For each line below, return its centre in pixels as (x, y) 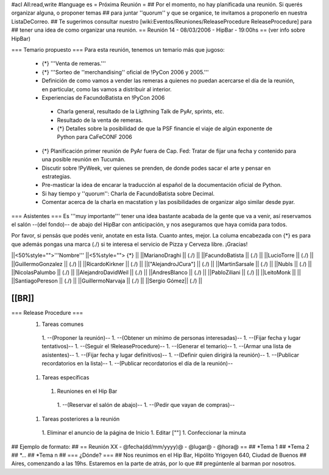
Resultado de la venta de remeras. (100, 120)
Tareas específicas (65, 377)
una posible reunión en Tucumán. (84, 160)
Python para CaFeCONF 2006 (94, 137)
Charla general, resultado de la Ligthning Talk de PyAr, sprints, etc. (141, 111)
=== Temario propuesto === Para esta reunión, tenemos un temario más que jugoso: (118, 49)
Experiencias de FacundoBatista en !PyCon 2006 (103, 97)
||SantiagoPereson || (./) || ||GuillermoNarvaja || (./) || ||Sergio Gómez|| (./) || (107, 281)
